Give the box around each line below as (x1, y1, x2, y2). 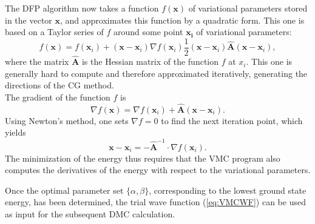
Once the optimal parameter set (5, 183, 124, 196)
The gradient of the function (5, 90, 110, 103)
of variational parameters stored (188, 2, 308, 14)
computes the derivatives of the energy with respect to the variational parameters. (5, 163, 311, 176)
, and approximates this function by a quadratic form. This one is (59, 13, 305, 26)
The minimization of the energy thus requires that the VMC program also (5, 151, 280, 164)
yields (5, 126, 26, 139)
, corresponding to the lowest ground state (149, 183, 307, 196)
